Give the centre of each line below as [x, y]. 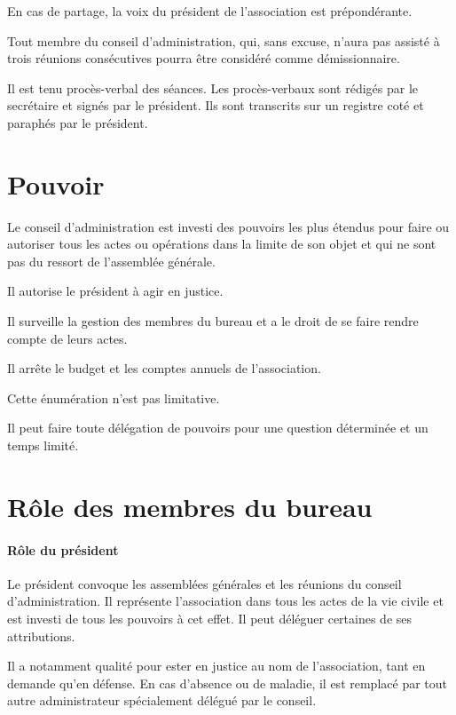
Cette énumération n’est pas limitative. [114, 397]
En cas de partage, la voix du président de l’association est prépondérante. [210, 11]
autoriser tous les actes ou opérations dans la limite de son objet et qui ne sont [222, 244]
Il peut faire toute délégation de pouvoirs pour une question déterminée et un [218, 428]
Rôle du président [63, 549]
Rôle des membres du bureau [190, 506]
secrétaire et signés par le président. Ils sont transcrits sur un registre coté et [216, 105]
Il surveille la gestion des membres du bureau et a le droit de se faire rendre [213, 321]
